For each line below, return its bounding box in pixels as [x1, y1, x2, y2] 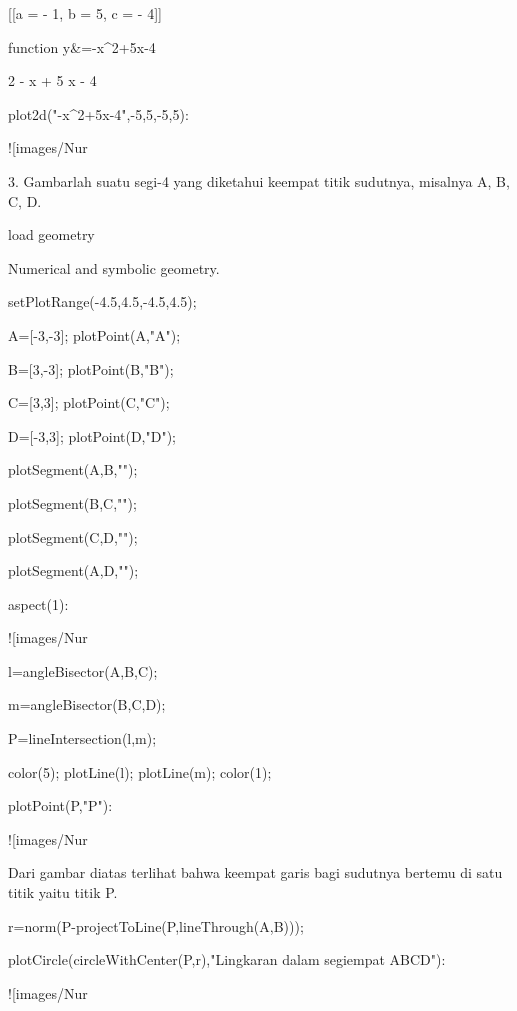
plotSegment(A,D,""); [8, 560, 139, 581]
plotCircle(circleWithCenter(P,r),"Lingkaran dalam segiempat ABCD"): [8, 949, 446, 970]
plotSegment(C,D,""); [8, 526, 138, 547]
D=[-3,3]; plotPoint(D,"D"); [8, 425, 177, 446]
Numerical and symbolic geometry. [8, 257, 220, 278]
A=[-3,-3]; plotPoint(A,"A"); [8, 324, 181, 345]
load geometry [8, 224, 95, 245]
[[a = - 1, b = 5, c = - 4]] [8, 3, 162, 23]
